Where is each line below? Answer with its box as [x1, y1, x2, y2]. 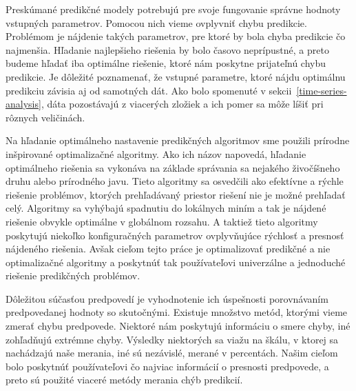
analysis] [6, 97, 41, 111]
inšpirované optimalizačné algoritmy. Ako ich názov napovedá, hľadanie [6, 146, 306, 161]
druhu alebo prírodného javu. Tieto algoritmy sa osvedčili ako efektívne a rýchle [6, 174, 344, 188]
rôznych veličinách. [6, 110, 85, 124]
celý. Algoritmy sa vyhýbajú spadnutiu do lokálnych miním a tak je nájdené [6, 201, 326, 215]
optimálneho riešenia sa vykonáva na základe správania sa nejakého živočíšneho [6, 160, 340, 174]
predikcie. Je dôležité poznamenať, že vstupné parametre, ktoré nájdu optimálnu [6, 69, 346, 83]
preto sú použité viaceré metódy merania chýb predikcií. [6, 372, 243, 387]
